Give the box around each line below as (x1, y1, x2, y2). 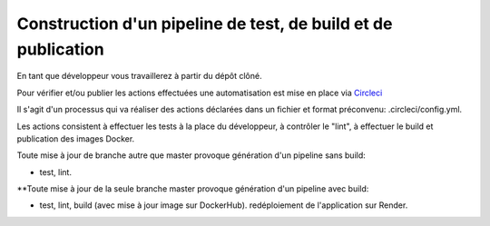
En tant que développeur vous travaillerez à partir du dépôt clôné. (16, 71, 262, 82)
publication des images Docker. (16, 133, 135, 144)
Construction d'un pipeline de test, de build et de (16, 14, 393, 34)
